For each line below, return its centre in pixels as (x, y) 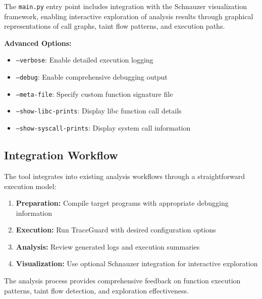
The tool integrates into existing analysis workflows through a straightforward (125, 176)
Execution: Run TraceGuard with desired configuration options (116, 230)
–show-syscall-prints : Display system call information (103, 128)
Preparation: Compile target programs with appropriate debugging (122, 203)
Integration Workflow (61, 155)
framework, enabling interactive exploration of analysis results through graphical (129, 16)
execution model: (30, 186)
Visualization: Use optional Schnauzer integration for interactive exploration (137, 263)
